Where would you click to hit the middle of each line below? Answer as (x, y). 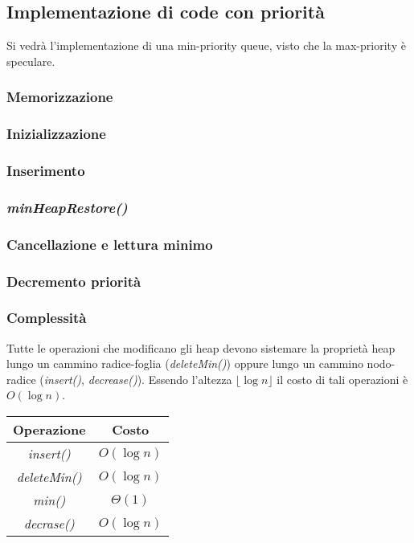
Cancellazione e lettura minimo (110, 244)
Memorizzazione (60, 97)
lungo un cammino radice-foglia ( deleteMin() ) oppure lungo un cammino (185, 363)
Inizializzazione (56, 134)
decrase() (49, 524)
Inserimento (46, 170)
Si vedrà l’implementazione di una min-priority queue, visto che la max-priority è (206, 45)
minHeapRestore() (67, 207)
